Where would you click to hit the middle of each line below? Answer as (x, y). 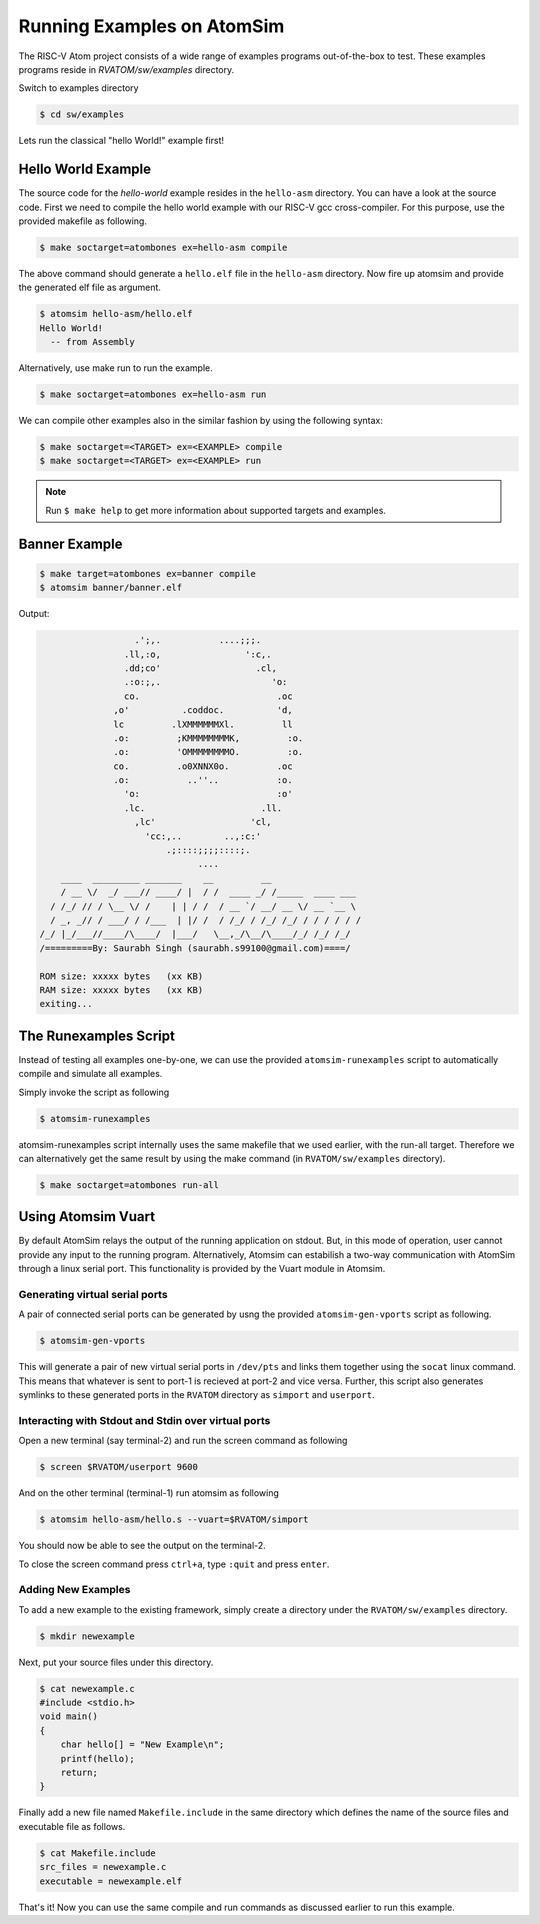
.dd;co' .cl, (200, 668)
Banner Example (70, 543)
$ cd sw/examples (82, 114)
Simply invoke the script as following (94, 1092)
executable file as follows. (72, 1826)
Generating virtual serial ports (93, 1294)
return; (79, 1773)
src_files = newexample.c (103, 1867)
